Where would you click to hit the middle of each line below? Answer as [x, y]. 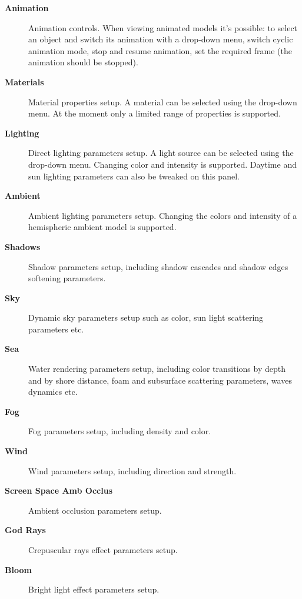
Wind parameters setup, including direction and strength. [132, 470]
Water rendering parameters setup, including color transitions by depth [157, 369]
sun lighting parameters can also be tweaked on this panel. [134, 176]
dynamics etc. [53, 392]
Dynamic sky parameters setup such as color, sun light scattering [146, 317]
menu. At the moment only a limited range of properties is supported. [155, 113]
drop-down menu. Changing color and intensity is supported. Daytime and [162, 164]
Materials [24, 81]
